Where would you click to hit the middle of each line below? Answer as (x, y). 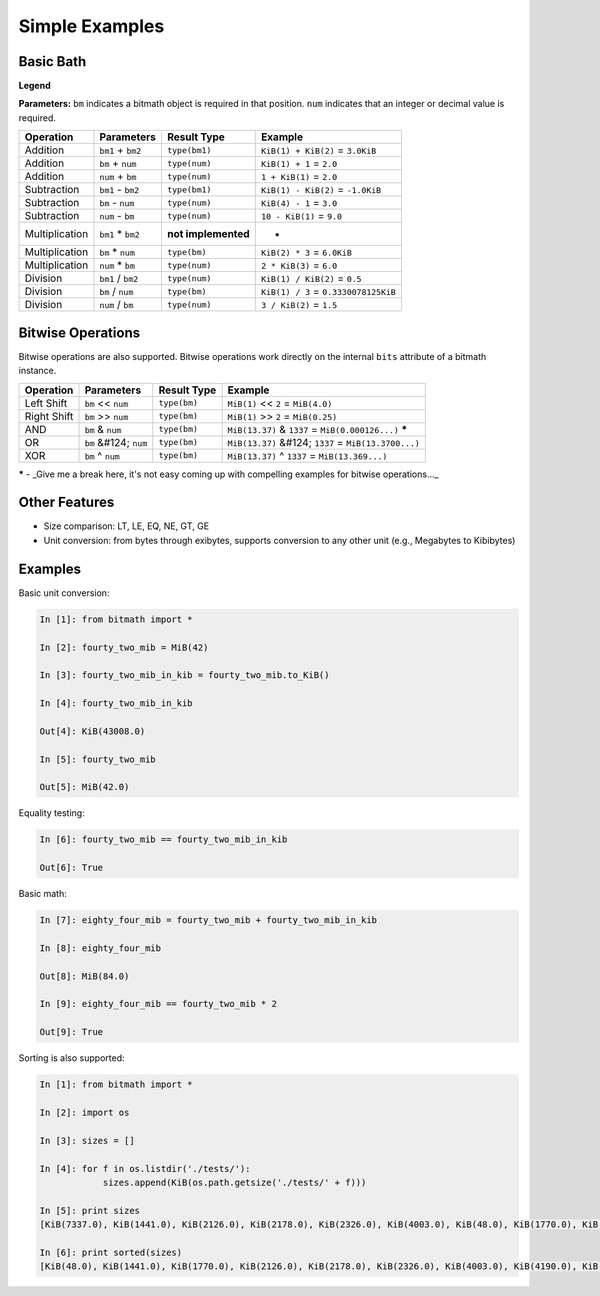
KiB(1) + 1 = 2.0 (299, 163)
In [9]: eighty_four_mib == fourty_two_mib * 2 (158, 1004)
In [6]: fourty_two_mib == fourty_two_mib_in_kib (163, 839)
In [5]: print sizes (89, 1210)
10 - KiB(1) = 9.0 (301, 216)
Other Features (66, 502)
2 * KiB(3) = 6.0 (299, 265)
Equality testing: (51, 813)
